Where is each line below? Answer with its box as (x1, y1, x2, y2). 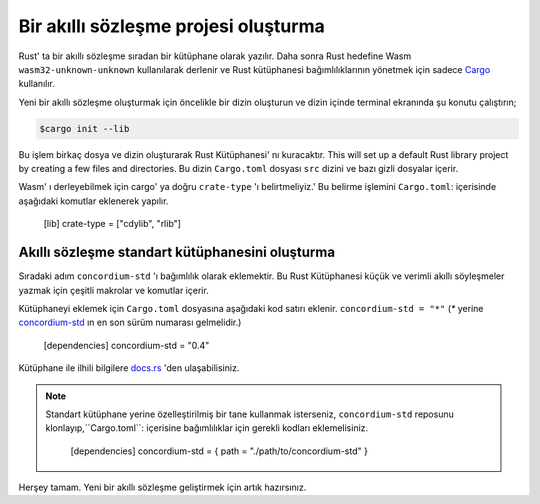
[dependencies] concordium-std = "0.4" (43, 339, 210, 351)
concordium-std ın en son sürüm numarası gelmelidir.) (18, 316, 242, 329)
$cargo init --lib (39, 123, 130, 134)
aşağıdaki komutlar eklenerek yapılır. (18, 195, 169, 207)
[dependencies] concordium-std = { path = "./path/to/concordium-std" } (70, 445, 369, 457)
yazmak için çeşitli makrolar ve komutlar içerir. (18, 284, 209, 296)
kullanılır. (18, 78, 55, 90)
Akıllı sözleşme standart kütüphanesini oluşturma (18, 244, 335, 261)
